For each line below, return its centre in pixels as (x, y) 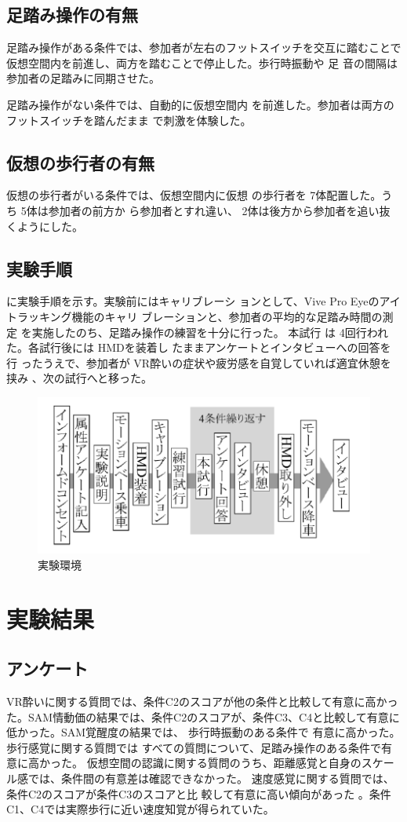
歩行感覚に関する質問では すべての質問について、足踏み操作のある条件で (194, 747)
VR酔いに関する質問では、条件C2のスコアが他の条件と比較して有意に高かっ (202, 701)
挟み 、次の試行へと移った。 (79, 378)
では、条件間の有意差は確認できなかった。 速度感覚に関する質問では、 (211, 778)
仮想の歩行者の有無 (80, 162)
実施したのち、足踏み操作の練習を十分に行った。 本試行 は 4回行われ (210, 332)
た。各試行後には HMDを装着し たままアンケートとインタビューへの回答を (199, 347)
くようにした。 (45, 226)
